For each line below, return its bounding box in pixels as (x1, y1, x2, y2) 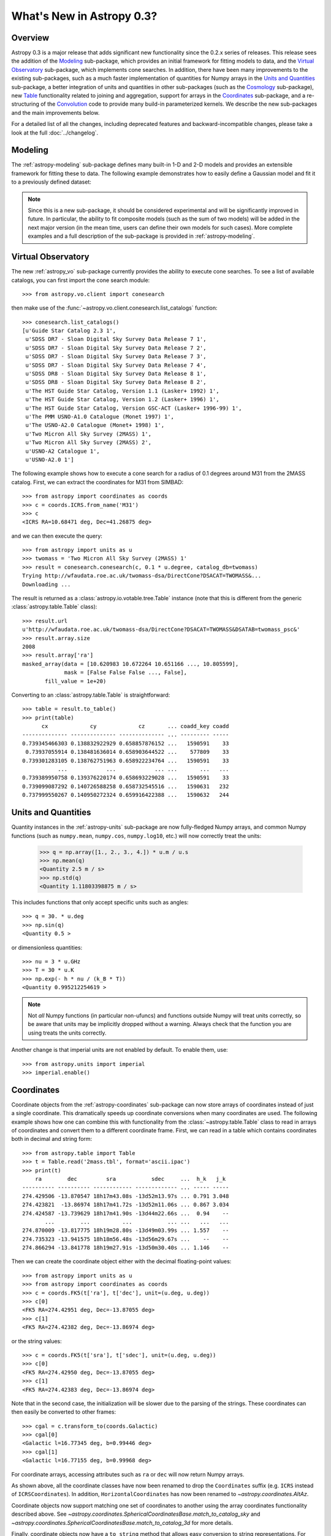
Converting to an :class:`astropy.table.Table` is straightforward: (11, 691, 170, 699)
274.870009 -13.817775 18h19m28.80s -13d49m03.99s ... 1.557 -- (22, 1227, 229, 1234)
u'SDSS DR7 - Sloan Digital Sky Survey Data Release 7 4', (25, 361, 207, 369)
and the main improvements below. (11, 109, 100, 116)
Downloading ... (22, 581, 71, 588)
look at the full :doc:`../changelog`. (11, 129, 99, 136)
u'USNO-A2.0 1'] (25, 456, 74, 463)
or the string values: (11, 1337, 63, 1345)
